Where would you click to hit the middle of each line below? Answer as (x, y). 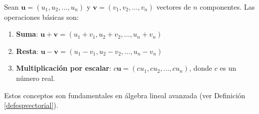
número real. (36, 78)
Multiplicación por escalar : (64, 68)
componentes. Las (227, 7)
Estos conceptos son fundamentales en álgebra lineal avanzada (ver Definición (125, 95)
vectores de (173, 7)
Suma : (27, 34)
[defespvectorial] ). (31, 105)
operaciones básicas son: (41, 17)
